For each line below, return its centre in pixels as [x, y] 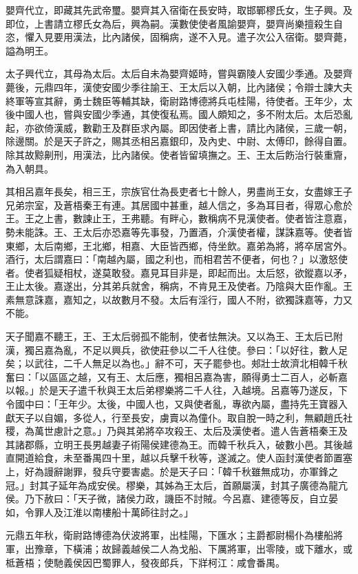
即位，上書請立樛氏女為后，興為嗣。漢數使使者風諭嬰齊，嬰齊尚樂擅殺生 [169, 23]
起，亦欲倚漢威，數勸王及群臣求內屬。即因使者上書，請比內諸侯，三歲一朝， [179, 127]
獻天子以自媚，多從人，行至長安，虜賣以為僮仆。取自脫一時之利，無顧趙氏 [174, 417]
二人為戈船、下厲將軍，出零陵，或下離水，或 [251, 548]
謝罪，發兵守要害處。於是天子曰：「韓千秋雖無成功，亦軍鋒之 [200, 471]
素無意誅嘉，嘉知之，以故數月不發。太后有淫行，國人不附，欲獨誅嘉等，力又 [179, 299]
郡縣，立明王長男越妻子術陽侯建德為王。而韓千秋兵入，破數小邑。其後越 [188, 444]
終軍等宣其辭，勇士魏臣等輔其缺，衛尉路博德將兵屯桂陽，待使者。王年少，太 [179, 100]
